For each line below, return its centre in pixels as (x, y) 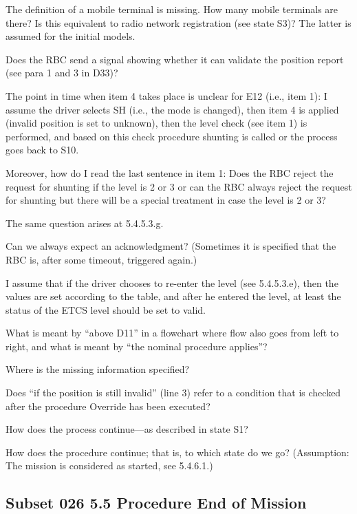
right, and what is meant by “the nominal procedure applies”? (137, 346)
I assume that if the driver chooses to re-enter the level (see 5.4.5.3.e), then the (172, 282)
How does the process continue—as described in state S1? (127, 429)
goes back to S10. (42, 150)
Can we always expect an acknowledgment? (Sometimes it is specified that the (171, 246)
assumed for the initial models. (71, 36)
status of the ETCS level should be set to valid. (106, 309)
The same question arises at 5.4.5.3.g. (85, 223)
